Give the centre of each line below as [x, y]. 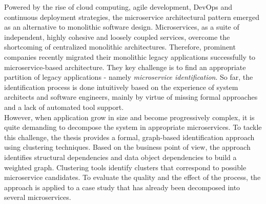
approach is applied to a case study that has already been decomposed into [122, 187]
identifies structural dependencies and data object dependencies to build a [120, 157]
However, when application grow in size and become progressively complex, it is [129, 117]
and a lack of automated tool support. [64, 107]
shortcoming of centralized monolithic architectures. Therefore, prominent [120, 47]
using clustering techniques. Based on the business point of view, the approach [127, 147]
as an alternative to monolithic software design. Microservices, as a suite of [122, 27]
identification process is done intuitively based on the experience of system [121, 87]
